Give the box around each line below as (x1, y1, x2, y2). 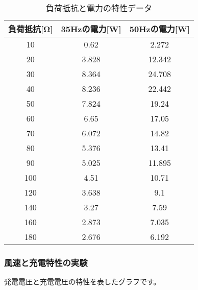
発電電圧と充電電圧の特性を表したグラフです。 (4, 276, 161, 287)
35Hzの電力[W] (61, 23, 121, 35)
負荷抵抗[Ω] (8, 23, 53, 35)
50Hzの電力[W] (129, 23, 190, 35)
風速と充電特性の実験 (4, 256, 88, 269)
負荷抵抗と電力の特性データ (45, 2, 152, 14)
